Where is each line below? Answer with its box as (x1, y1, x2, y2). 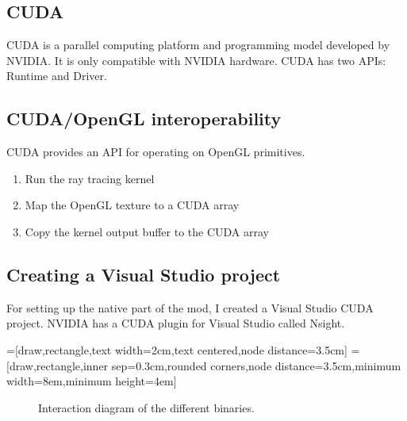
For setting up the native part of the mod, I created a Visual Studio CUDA (6, 299, 374, 316)
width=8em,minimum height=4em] (6, 373, 177, 389)
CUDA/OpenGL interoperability (6, 106, 282, 131)
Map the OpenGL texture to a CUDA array (25, 197, 240, 213)
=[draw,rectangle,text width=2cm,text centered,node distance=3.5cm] (6, 341, 347, 358)
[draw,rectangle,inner (6, 357, 109, 373)
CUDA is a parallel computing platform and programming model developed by (6, 36, 390, 53)
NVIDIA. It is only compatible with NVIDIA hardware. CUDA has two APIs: (6, 52, 386, 68)
